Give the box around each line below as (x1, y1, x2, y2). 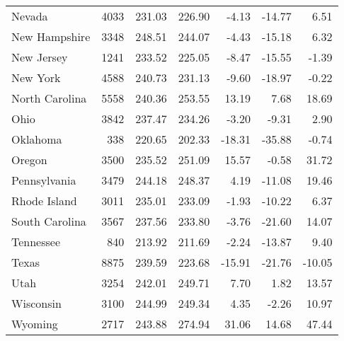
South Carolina (11, 213, 86, 229)
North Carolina (11, 90, 87, 106)
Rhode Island (11, 192, 77, 209)
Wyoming (11, 316, 58, 332)
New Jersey (11, 49, 68, 65)
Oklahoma (11, 131, 62, 147)
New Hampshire (11, 28, 91, 45)
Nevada (11, 8, 48, 24)
